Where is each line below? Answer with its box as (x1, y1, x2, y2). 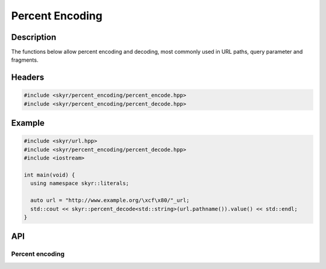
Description (11, 32, 57, 42)
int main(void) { (24, 172, 75, 178)
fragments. (11, 56, 39, 63)
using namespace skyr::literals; (30, 180, 129, 187)
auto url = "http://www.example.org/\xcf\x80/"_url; (30, 197, 190, 204)
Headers (11, 73, 45, 83)
